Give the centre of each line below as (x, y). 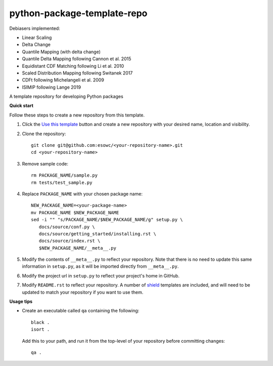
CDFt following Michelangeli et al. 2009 (63, 80)
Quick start (21, 106)
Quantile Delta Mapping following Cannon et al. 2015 (77, 59)
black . (40, 322)
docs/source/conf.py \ (67, 227)
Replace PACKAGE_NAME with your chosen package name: (82, 194)
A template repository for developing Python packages (66, 97)
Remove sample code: (45, 164)
